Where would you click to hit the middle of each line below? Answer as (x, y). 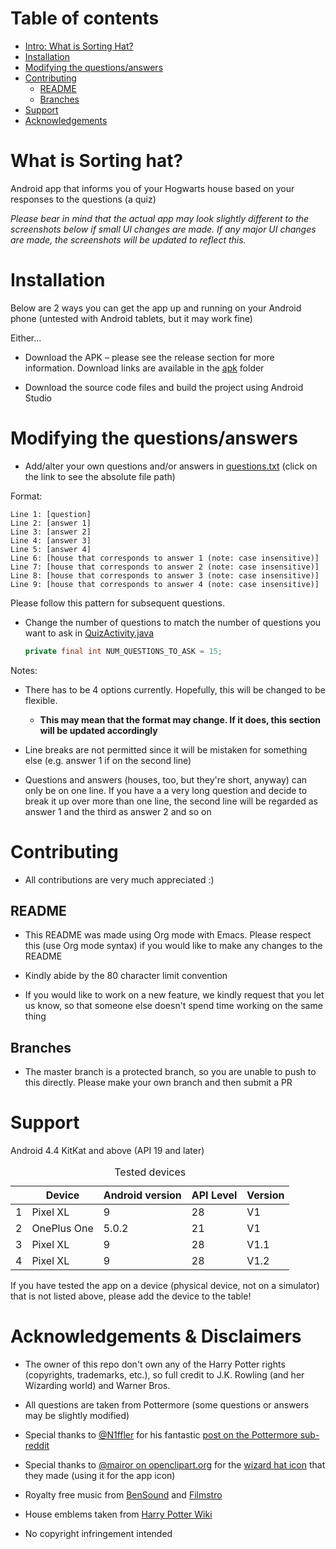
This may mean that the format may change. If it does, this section (180, 719)
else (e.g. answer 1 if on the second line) (108, 760)
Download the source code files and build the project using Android (164, 387)
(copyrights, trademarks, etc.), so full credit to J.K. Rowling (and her (164, 1375)
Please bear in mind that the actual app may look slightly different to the (160, 218)
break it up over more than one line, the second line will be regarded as (171, 801)
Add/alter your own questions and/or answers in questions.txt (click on (171, 466)
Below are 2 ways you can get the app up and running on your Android (156, 308)
